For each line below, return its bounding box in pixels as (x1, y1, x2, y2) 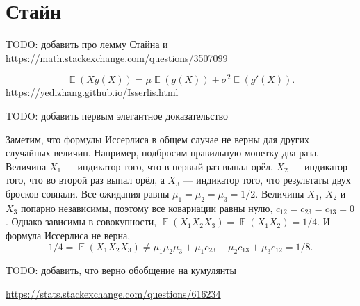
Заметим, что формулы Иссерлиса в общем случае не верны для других (6, 131, 309, 146)
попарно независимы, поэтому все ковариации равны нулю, (20, 200, 273, 215)
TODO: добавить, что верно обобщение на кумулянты (6, 263, 236, 277)
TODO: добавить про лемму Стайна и (6, 37, 168, 51)
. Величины (255, 186, 304, 200)
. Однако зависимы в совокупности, (6, 214, 157, 229)
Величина (6, 159, 47, 173)
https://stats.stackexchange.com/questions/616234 (6, 286, 221, 300)
